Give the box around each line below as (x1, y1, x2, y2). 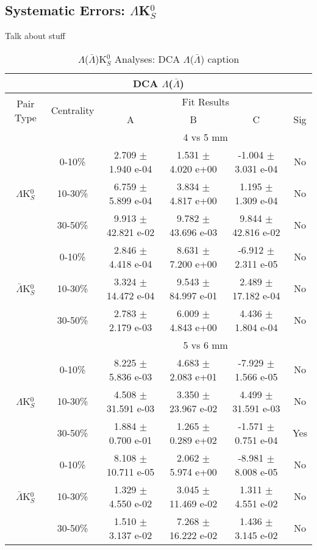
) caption (200, 51, 240, 66)
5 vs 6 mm (183, 337, 228, 352)
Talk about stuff (5, 29, 65, 42)
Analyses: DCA (115, 51, 180, 66)
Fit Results (182, 94, 229, 109)
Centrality (51, 103, 94, 118)
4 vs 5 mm (183, 129, 228, 144)
